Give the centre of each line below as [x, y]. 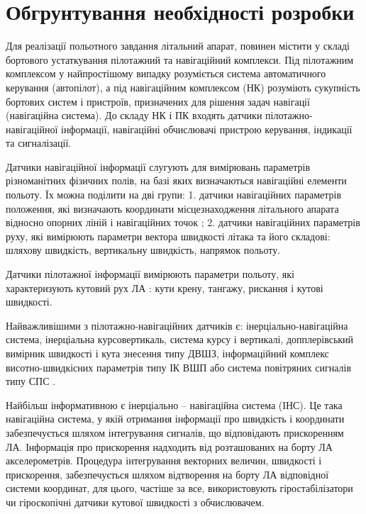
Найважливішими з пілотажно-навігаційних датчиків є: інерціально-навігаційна [177, 325]
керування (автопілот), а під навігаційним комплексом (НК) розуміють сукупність [183, 87]
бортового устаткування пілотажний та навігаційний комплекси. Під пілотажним [180, 59]
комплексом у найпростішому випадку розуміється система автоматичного [166, 73]
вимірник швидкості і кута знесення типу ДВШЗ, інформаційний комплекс [167, 353]
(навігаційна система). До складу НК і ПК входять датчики [134, 115]
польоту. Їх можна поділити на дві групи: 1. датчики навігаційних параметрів [174, 195]
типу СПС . [31, 381]
